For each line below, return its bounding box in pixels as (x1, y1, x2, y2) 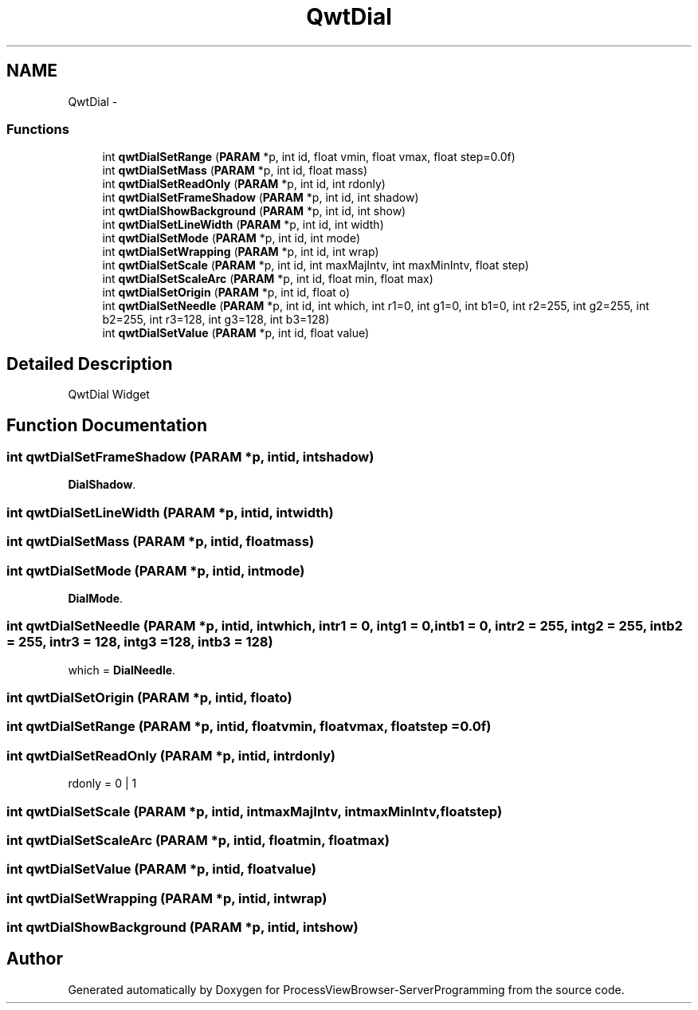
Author (6, 949, 63, 969)
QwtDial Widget (68, 387, 150, 402)
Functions (6, 120, 69, 137)
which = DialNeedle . (68, 662, 176, 677)
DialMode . (68, 591, 124, 605)
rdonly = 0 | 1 (68, 776, 137, 791)
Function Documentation (6, 415, 207, 435)
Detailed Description (6, 353, 173, 374)
